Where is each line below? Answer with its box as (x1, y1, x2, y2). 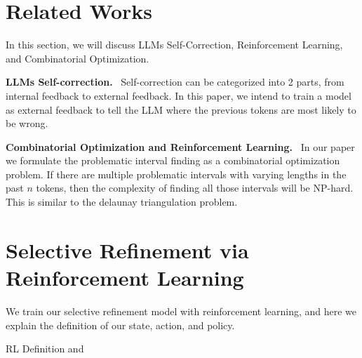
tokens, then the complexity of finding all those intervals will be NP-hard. (36, 180, 354, 195)
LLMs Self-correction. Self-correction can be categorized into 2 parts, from (6, 74, 344, 89)
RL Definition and (6, 341, 84, 356)
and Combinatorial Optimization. (6, 51, 149, 65)
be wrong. (6, 116, 48, 131)
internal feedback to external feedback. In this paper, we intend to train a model (6, 88, 351, 102)
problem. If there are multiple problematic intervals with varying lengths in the (6, 166, 347, 181)
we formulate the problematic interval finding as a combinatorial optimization (6, 153, 340, 168)
